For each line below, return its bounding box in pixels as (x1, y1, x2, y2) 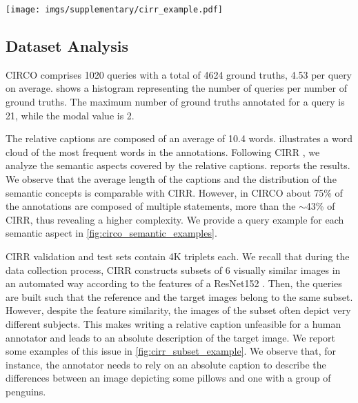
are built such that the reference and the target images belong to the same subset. (6, 289, 353, 304)
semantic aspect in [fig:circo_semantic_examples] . (6, 226, 217, 240)
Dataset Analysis (6, 35, 129, 57)
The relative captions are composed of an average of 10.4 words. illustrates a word (6, 131, 353, 146)
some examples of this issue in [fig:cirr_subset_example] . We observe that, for (6, 344, 337, 358)
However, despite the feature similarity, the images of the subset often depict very (6, 303, 351, 317)
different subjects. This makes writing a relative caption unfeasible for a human (6, 316, 341, 331)
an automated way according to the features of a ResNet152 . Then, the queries (6, 276, 342, 291)
